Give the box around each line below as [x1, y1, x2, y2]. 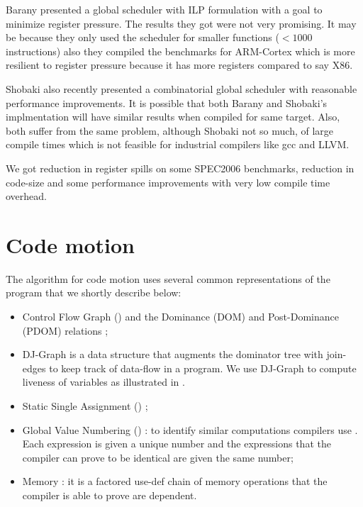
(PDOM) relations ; [22, 323, 108, 338]
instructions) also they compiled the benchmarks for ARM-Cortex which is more [6, 43, 355, 58]
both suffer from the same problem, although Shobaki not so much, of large [6, 123, 334, 138]
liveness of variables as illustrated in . [22, 374, 185, 389]
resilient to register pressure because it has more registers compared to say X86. [6, 57, 353, 72]
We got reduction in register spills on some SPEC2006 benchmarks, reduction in [6, 160, 354, 175]
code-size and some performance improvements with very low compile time [6, 174, 330, 189]
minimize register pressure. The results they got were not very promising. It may [6, 16, 357, 30]
